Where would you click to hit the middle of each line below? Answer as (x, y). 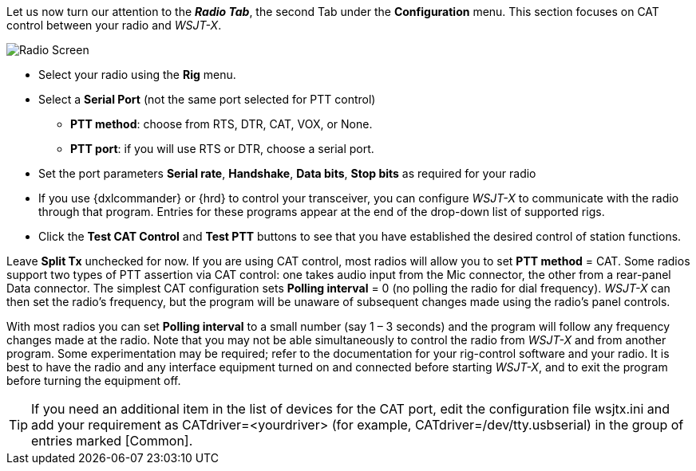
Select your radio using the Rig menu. (137, 75)
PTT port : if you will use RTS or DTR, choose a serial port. (222, 149)
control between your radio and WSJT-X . (114, 25)
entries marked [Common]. (112, 441)
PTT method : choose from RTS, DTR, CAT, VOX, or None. (221, 124)
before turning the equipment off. (94, 381)
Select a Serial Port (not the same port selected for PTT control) (207, 99)
